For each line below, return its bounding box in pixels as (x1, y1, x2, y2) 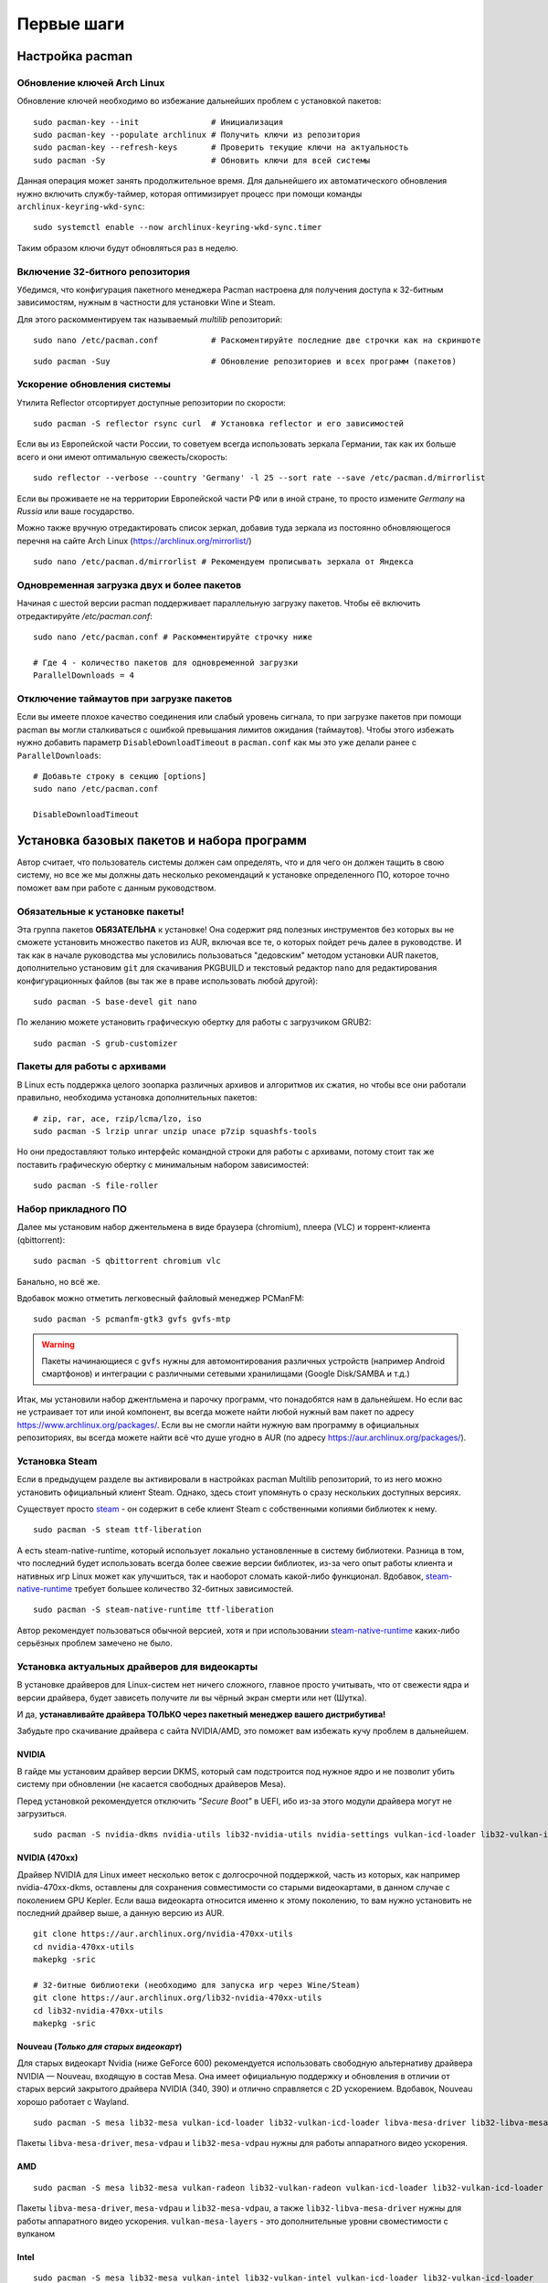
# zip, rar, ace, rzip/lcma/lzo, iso (33, 1113, 203, 1123)
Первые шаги (16, 14, 125, 34)
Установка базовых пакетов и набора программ (16, 832, 308, 848)
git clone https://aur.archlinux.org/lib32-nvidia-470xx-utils (33, 1993, 322, 2004)
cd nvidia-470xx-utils (33, 1941, 135, 1952)
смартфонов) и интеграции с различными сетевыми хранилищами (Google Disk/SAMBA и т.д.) (41, 1368, 410, 1379)
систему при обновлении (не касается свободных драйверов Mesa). (16, 1779, 287, 1790)
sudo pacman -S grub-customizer (33, 1037, 178, 1048)
